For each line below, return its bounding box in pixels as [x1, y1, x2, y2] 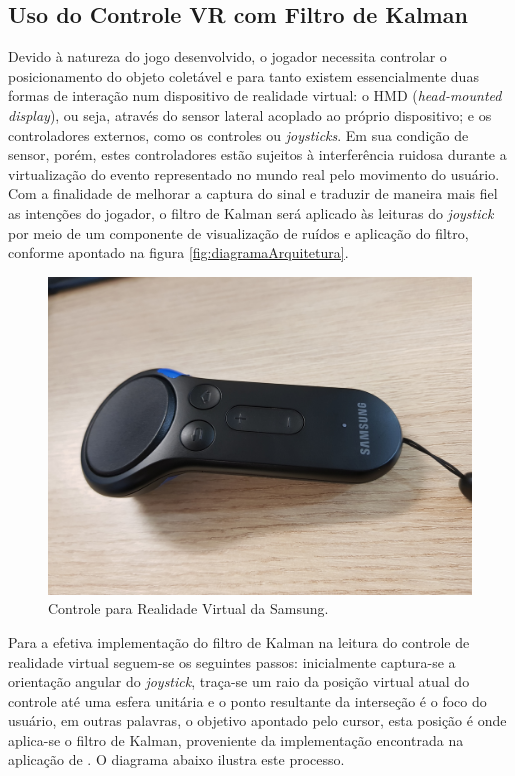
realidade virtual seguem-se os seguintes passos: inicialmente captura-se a [8, 651, 456, 672]
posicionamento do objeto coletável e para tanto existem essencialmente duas [8, 65, 479, 86]
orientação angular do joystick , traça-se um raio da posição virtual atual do [8, 671, 470, 692]
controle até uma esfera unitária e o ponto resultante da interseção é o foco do [8, 690, 487, 711]
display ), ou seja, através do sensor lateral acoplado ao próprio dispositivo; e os [8, 104, 492, 125]
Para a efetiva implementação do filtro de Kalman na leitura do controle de [8, 631, 470, 652]
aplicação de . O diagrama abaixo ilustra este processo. [8, 749, 345, 770]
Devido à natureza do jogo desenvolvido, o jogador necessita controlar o [8, 46, 447, 67]
